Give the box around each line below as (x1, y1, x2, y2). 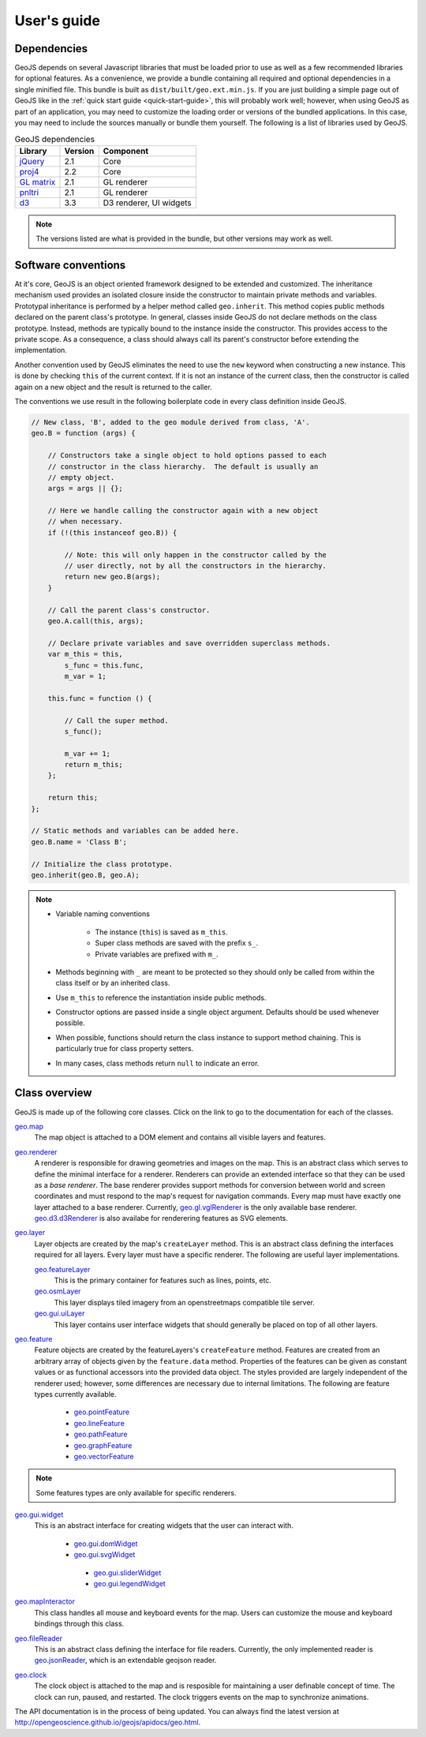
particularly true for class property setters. (55, 1044, 194, 1054)
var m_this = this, (47, 650, 124, 659)
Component (103, 145, 149, 156)
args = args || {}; (47, 484, 124, 493)
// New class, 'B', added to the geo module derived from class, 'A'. (31, 417, 311, 426)
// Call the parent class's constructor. (47, 605, 211, 615)
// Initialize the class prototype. (31, 859, 174, 868)
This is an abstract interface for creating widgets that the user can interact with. (34, 1521, 293, 1530)
